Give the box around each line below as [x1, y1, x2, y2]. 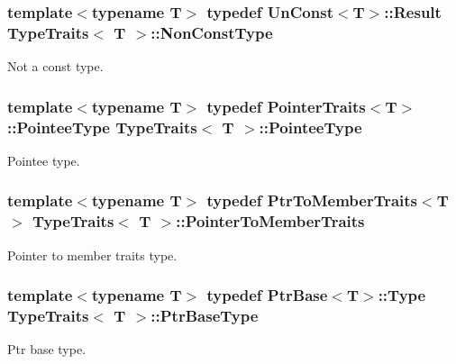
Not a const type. [7, 57, 104, 76]
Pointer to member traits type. [7, 245, 178, 264]
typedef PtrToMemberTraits [206, 189, 418, 212]
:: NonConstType [150, 21, 273, 43]
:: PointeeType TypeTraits [7, 115, 197, 138]
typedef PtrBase [206, 284, 328, 306]
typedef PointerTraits [206, 95, 366, 117]
